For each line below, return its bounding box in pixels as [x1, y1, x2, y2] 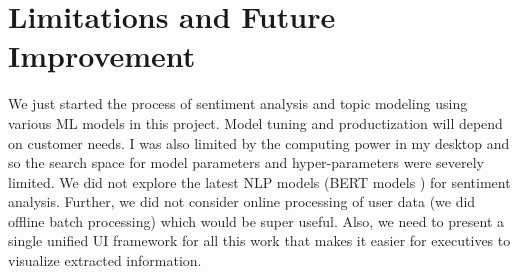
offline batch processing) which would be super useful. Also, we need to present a [8, 210, 504, 231]
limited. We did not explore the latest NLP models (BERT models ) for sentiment [8, 171, 511, 192]
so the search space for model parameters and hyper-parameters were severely [8, 152, 484, 173]
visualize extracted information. [8, 250, 202, 271]
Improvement [8, 35, 196, 76]
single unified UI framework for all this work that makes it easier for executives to [8, 230, 511, 251]
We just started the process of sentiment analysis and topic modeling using [8, 93, 468, 114]
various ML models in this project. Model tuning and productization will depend [8, 112, 503, 133]
